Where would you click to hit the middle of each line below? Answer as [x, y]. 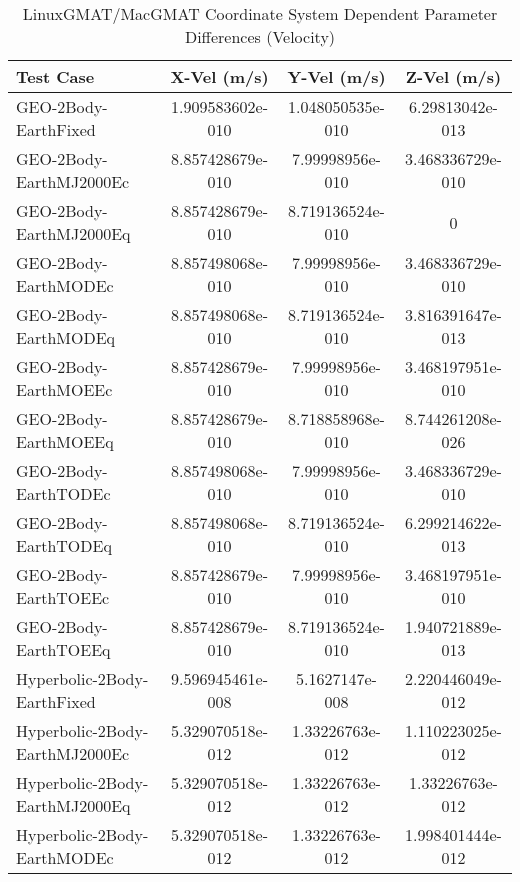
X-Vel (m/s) [219, 76]
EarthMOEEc [64, 389]
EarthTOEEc [63, 597]
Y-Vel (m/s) [336, 76]
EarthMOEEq [65, 441]
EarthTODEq [64, 545]
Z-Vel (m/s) [453, 76]
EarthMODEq [65, 337]
